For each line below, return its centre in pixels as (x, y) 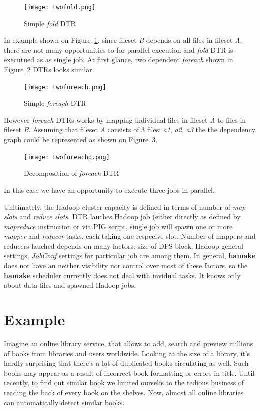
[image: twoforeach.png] (65, 87)
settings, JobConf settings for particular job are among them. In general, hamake (130, 256)
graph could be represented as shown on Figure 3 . (81, 139)
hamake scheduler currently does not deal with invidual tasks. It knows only (122, 275)
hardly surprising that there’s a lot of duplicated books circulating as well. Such (126, 363)
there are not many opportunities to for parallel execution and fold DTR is (119, 49)
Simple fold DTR (50, 23)
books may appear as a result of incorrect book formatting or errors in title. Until (129, 373)
